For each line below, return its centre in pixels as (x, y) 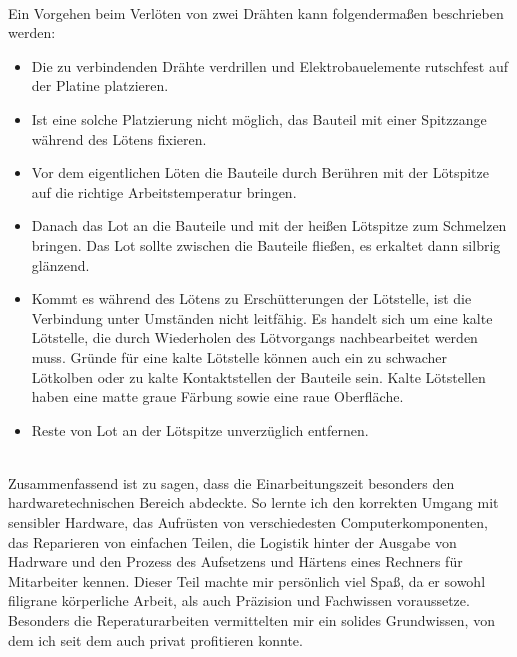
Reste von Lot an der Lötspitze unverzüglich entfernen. (200, 429)
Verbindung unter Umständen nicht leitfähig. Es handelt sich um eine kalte (262, 317)
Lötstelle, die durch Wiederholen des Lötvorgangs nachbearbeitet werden (254, 337)
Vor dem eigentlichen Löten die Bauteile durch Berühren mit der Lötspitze (260, 172)
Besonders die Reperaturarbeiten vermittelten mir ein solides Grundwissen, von (251, 620)
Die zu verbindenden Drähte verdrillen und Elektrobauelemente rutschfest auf (270, 65)
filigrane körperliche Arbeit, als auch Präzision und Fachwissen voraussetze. (239, 600)
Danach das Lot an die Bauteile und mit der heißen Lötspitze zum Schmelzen (269, 225)
